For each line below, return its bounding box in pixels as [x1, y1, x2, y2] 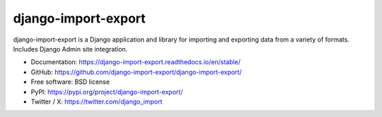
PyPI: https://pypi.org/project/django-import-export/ [30, 87, 183, 96]
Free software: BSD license [30, 78, 110, 86]
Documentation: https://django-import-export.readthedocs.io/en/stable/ [30, 58, 241, 66]
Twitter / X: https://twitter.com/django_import [30, 97, 163, 106]
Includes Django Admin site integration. [13, 44, 128, 53]
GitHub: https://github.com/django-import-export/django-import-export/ [30, 68, 242, 76]
